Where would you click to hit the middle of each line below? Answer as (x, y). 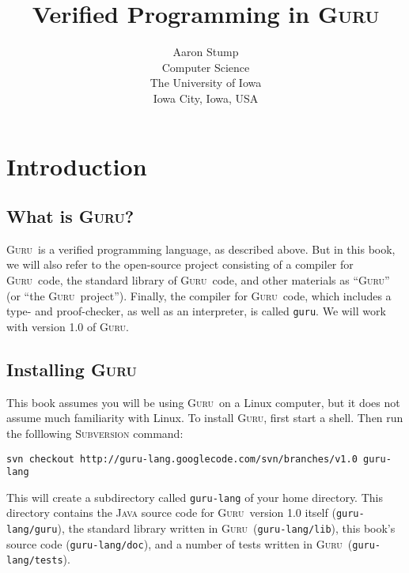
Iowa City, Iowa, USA (206, 98)
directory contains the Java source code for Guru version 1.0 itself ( (171, 513)
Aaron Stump (206, 52)
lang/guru (32, 530)
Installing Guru (72, 369)
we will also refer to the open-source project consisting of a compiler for (180, 264)
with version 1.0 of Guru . (68, 326)
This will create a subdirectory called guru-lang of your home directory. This (195, 497)
